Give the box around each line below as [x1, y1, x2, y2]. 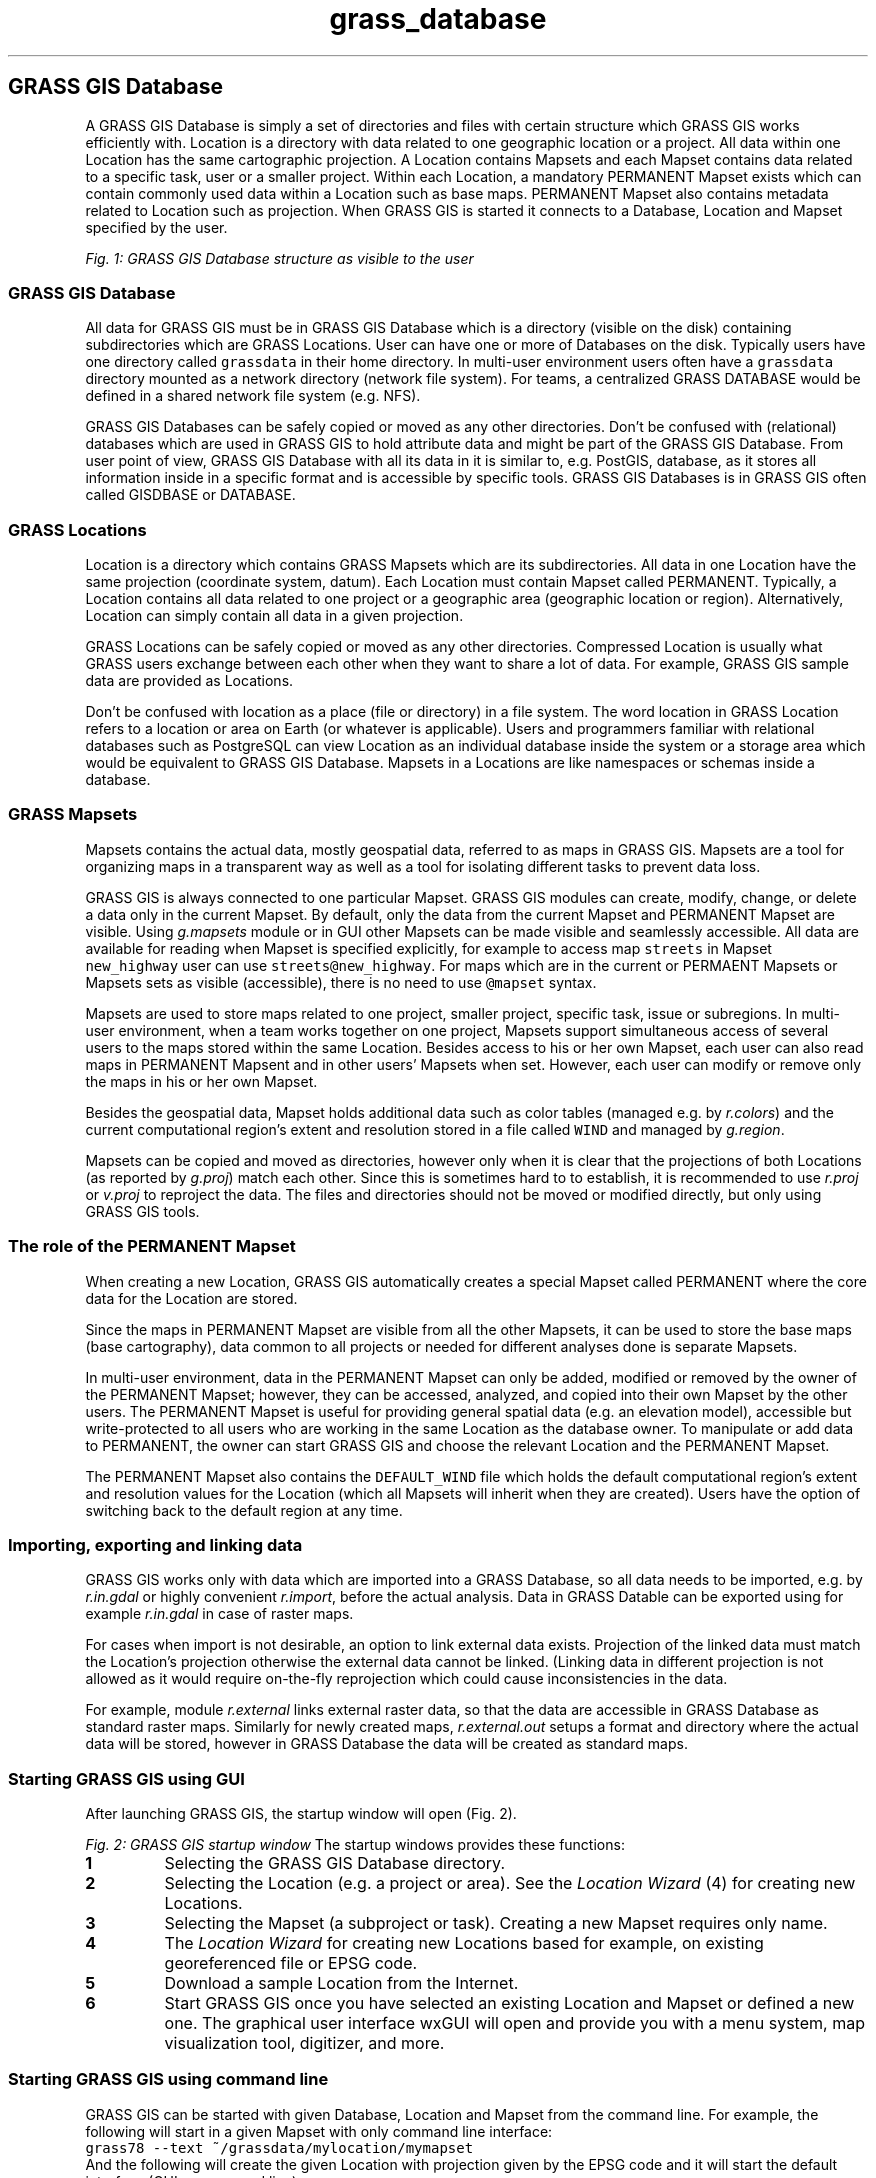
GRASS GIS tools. [85, 1202, 200, 1220]
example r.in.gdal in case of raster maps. [85, 1605, 354, 1623]
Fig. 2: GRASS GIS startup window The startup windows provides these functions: [85, 1836, 625, 1854]
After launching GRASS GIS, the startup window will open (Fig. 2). [85, 1805, 517, 1823]
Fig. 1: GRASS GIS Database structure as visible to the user [85, 249, 474, 267]
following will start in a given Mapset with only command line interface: [85, 2122, 553, 2140]
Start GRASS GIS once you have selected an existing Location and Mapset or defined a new [164, 1993, 855, 2014]
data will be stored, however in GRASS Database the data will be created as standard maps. [85, 1735, 688, 1753]
